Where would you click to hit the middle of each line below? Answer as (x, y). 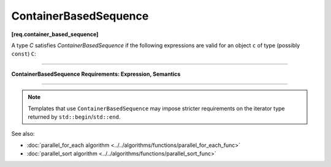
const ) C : (24, 54)
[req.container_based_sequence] (55, 34)
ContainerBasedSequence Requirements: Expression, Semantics (96, 74)
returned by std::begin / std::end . (74, 117)
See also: (23, 134)
